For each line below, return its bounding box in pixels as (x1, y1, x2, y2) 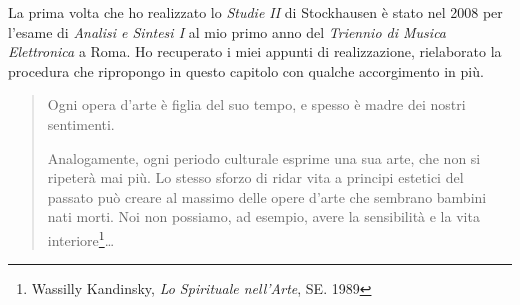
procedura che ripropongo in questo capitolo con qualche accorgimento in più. (8, 60, 484, 81)
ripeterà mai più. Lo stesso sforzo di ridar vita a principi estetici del (47, 167, 464, 188)
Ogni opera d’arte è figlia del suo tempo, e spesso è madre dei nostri (47, 94, 466, 115)
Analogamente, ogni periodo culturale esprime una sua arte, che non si (47, 147, 481, 168)
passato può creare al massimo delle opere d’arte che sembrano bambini (47, 186, 487, 207)
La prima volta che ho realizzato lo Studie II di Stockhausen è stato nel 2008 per (8, 2, 503, 22)
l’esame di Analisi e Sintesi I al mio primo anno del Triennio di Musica (8, 21, 447, 42)
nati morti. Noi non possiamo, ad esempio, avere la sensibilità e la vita (47, 206, 480, 227)
